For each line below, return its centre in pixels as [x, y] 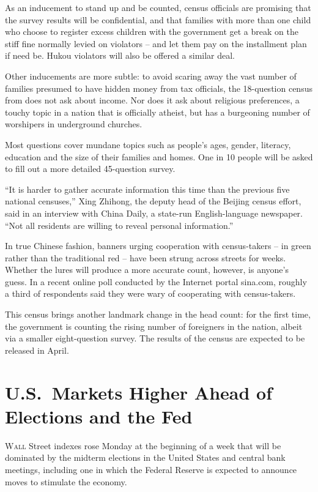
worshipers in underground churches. [74, 124]
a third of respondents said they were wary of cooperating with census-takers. [150, 293]
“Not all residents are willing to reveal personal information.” [119, 225]
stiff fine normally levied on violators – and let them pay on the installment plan [156, 43]
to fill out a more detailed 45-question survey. [90, 169]
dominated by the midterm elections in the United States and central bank [145, 457]
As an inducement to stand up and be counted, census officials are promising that [158, 7]
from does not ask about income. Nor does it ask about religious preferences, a [152, 100]
